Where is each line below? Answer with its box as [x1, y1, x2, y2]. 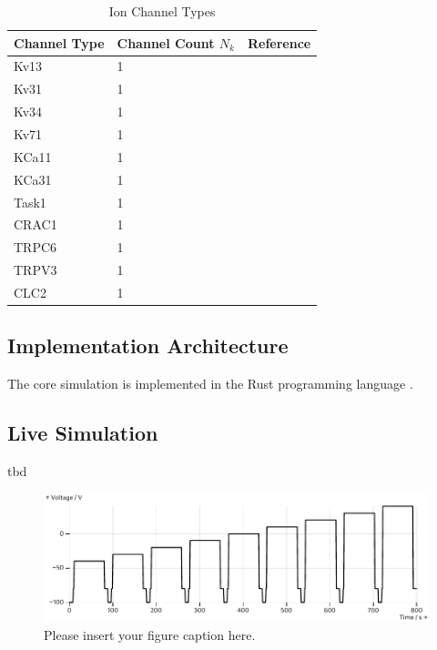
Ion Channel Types [108, 2, 216, 20]
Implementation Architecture [7, 331, 289, 360]
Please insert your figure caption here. [44, 625, 256, 644]
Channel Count [117, 33, 215, 52]
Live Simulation [7, 419, 158, 447]
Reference [247, 33, 311, 52]
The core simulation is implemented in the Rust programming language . [7, 374, 413, 393]
